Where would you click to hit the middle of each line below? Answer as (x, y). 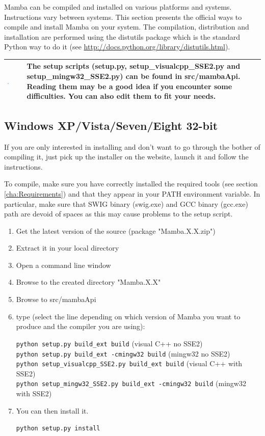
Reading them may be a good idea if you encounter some (129, 86)
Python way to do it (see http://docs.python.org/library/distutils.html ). (117, 47)
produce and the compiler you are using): (81, 326)
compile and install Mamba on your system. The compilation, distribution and (127, 27)
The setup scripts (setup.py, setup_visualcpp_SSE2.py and (134, 66)
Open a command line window (63, 265)
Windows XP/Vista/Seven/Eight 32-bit (111, 125)
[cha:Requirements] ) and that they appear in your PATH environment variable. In (132, 193)
